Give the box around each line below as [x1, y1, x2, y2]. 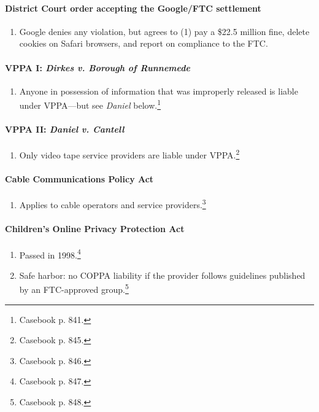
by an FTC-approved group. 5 [19, 281, 129, 296]
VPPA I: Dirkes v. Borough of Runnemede [5, 61, 190, 74]
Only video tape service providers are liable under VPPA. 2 [19, 147, 240, 161]
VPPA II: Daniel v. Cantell [5, 123, 125, 136]
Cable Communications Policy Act [5, 173, 154, 185]
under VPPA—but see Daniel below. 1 [19, 97, 161, 112]
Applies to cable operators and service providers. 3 [19, 196, 206, 211]
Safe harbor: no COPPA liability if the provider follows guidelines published [19, 268, 306, 281]
